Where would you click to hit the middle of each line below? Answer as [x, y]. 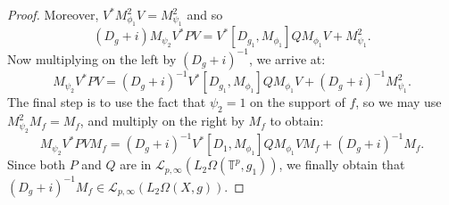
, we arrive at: [287, 58]
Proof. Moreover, [53, 14]
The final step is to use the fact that [107, 102]
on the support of [298, 102]
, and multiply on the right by [162, 121]
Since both [36, 164]
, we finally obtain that [342, 164]
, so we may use [399, 102]
